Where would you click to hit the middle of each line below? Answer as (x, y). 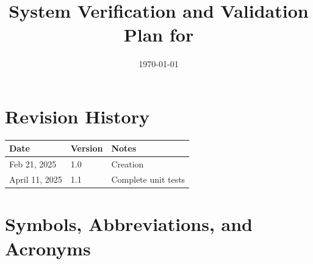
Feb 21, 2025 (33, 164)
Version (87, 148)
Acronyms (48, 248)
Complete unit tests (148, 179)
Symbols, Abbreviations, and (129, 224)
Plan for (159, 35)
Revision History (77, 116)
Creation (128, 164)
